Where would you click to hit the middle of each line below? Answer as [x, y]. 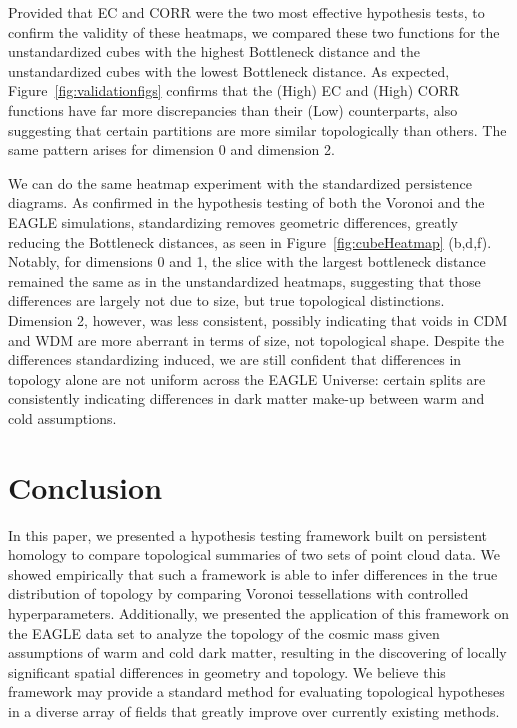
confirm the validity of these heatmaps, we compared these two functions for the [254, 31]
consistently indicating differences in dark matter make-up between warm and [246, 398]
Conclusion [85, 486]
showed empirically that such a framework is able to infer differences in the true [253, 573]
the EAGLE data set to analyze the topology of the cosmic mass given [224, 632]
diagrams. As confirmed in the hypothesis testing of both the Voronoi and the [246, 202]
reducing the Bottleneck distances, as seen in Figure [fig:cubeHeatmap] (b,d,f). [250, 241]
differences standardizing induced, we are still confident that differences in [235, 359]
